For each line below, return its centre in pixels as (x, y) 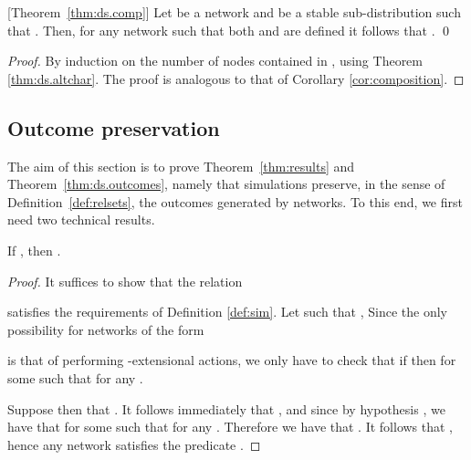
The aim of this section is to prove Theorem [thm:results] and (181, 166)
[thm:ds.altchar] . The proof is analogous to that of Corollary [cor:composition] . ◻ (236, 78)
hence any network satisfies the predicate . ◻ (134, 444)
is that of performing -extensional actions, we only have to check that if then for (232, 360)
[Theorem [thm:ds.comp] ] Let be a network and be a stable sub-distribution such (234, 12)
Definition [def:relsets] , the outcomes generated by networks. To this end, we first (235, 201)
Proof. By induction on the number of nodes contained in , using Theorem (215, 61)
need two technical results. (81, 220)
